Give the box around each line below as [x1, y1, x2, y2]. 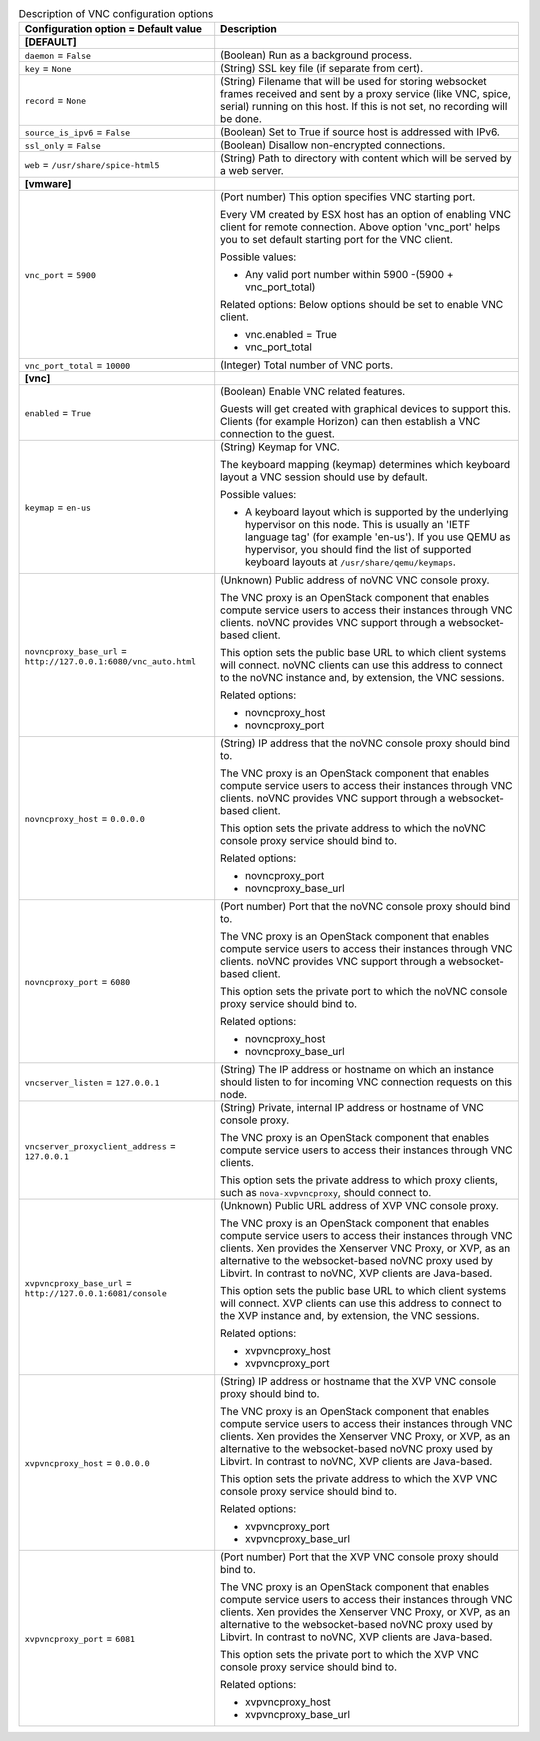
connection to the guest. [220, 427, 335, 441]
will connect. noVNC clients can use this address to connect [220, 658, 504, 672]
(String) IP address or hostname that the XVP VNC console [220, 1375, 497, 1389]
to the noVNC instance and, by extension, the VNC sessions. [220, 671, 505, 685]
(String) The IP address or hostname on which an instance [220, 1063, 495, 1077]
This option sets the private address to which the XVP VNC [220, 1472, 498, 1486]
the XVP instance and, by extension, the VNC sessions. [220, 1309, 480, 1323]
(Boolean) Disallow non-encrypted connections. [220, 138, 446, 152]
